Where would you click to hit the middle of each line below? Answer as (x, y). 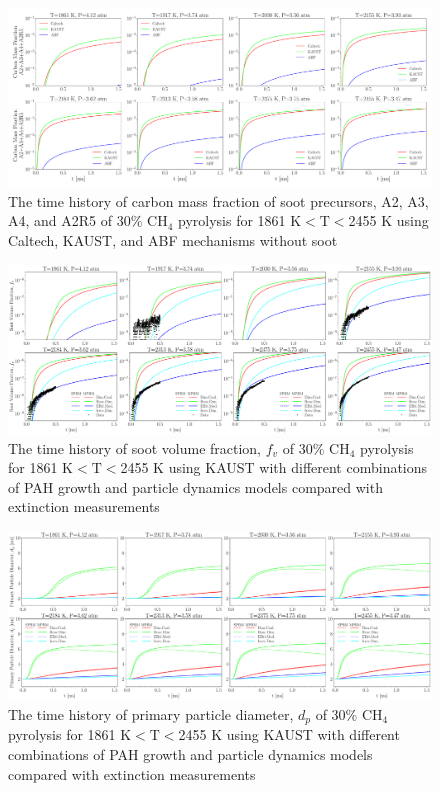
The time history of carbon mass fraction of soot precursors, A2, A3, (218, 200)
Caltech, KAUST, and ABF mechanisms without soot (173, 240)
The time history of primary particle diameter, (151, 713)
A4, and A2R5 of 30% (75, 220)
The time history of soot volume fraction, (135, 447)
